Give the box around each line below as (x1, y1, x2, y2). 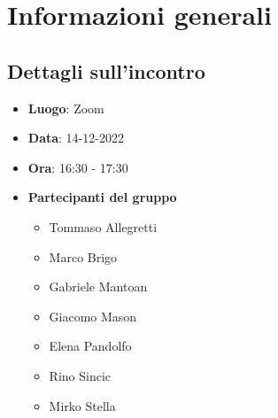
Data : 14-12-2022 (27, 128, 124, 147)
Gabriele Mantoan (49, 277, 148, 296)
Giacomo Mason (49, 306, 137, 325)
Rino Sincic (49, 366, 112, 384)
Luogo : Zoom (27, 98, 104, 117)
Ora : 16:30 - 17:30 (27, 158, 128, 176)
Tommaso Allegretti (49, 217, 158, 236)
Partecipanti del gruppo (27, 188, 177, 206)
